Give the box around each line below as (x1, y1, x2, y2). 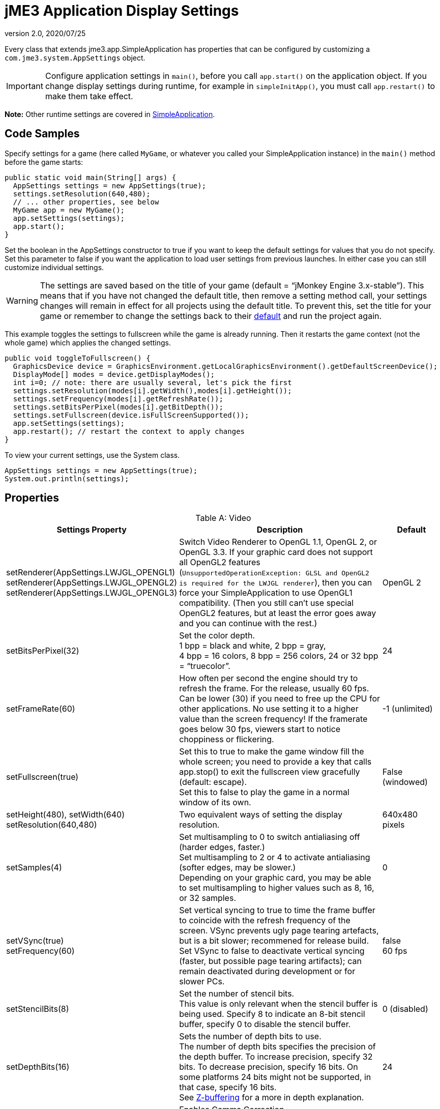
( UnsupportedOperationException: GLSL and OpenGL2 (179, 567, 369, 578)
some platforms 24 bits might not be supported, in (179, 1072, 371, 1083)
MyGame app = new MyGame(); (13, 206, 125, 214)
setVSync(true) (6, 936, 64, 946)
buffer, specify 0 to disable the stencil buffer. (179, 1019, 351, 1030)
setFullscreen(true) (6, 772, 79, 782)
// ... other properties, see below (13, 197, 159, 206)
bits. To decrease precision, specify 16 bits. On (179, 1062, 358, 1072)
